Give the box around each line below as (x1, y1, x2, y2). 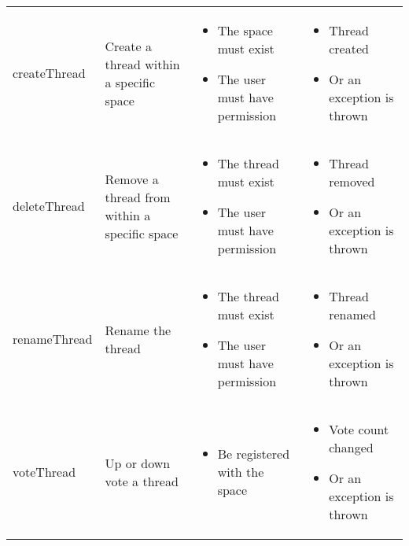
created (329, 39, 369, 57)
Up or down (105, 453, 171, 472)
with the (217, 463, 264, 481)
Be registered (217, 445, 290, 463)
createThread (13, 64, 86, 82)
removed (329, 172, 375, 190)
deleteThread (13, 197, 85, 215)
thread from (105, 187, 171, 206)
